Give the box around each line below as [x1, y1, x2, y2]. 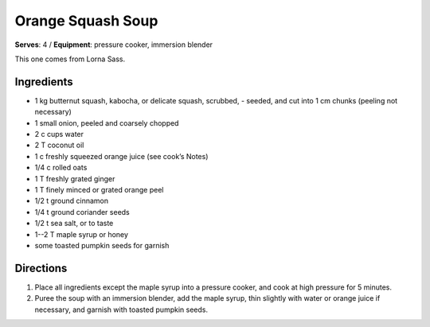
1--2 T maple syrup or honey [34, 229, 129, 239]
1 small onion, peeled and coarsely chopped [34, 118, 179, 127]
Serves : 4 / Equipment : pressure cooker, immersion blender [14, 40, 213, 49]
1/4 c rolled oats [34, 163, 88, 173]
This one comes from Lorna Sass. [14, 54, 126, 64]
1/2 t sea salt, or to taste [34, 219, 114, 228]
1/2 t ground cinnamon [34, 196, 109, 206]
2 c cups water [34, 130, 84, 139]
